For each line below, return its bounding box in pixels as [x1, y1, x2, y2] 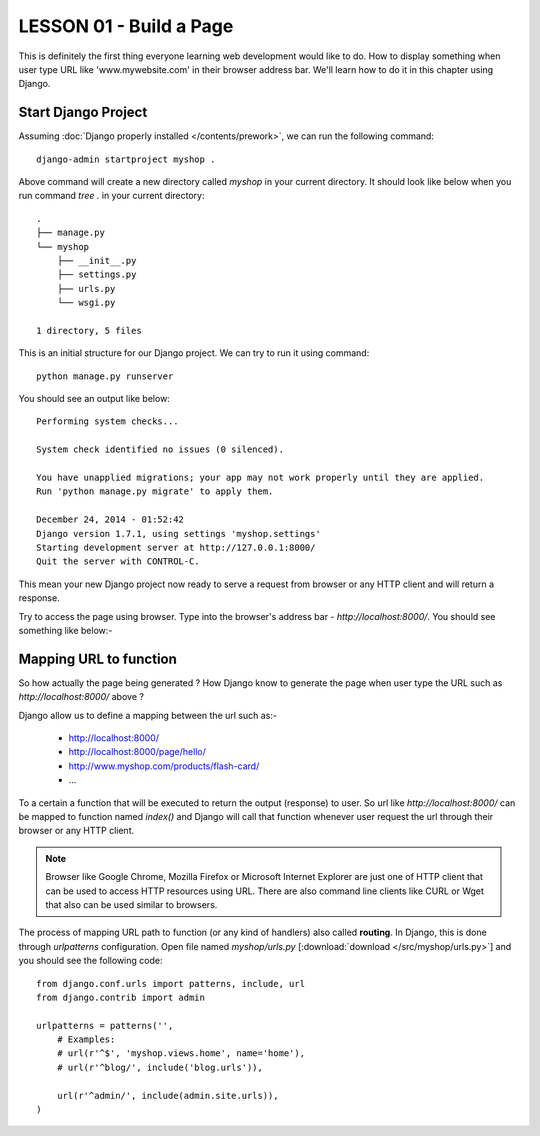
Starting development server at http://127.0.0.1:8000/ [36, 542, 316, 553]
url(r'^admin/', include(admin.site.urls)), [56, 1090, 279, 1101]
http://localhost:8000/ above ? [18, 691, 145, 703]
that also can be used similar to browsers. [45, 898, 218, 910]
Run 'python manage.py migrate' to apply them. [36, 486, 274, 497]
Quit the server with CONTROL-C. [36, 556, 200, 567]
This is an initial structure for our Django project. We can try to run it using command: [18, 347, 370, 359]
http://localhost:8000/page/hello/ [68, 746, 207, 758]
